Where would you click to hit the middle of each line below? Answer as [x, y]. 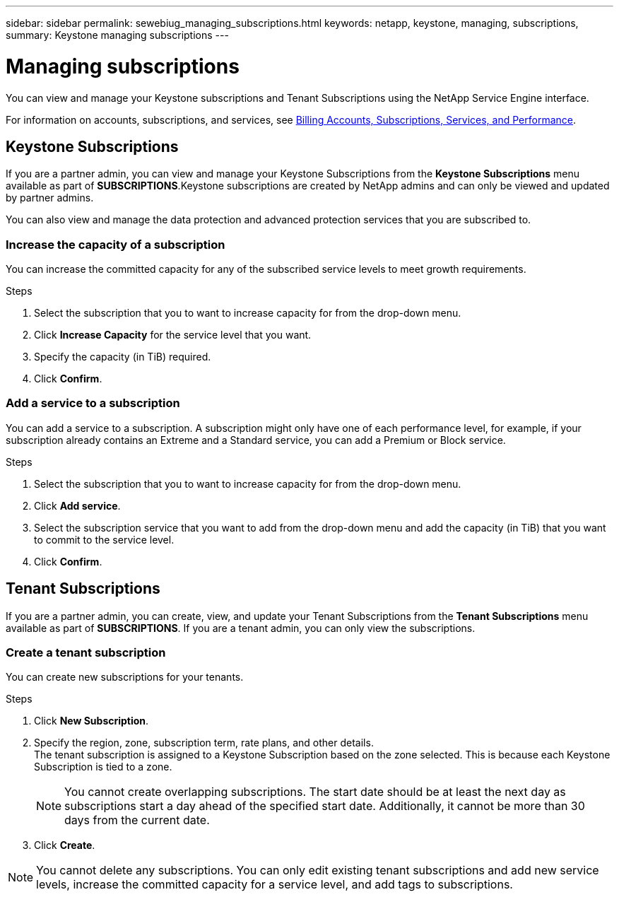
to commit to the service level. [104, 539]
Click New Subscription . [92, 721]
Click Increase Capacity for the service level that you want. [173, 335]
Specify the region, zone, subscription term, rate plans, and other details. [204, 743]
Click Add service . [77, 505]
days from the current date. [137, 820]
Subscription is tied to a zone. [103, 767]
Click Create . [65, 845]
